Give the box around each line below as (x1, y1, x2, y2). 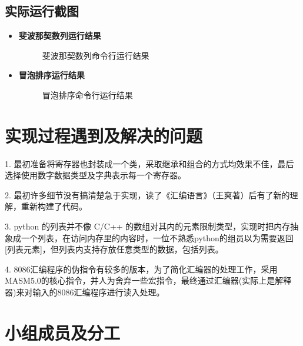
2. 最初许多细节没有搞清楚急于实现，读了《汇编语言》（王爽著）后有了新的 (5, 188, 290, 201)
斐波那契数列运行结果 (18, 29, 101, 42)
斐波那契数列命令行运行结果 (42, 49, 149, 61)
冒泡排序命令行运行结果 (42, 88, 133, 101)
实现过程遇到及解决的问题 (5, 123, 203, 147)
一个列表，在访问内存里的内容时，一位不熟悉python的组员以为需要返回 (21, 231, 294, 244)
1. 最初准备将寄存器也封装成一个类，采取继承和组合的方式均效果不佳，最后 (5, 157, 294, 169)
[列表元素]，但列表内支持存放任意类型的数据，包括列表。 (5, 243, 224, 255)
